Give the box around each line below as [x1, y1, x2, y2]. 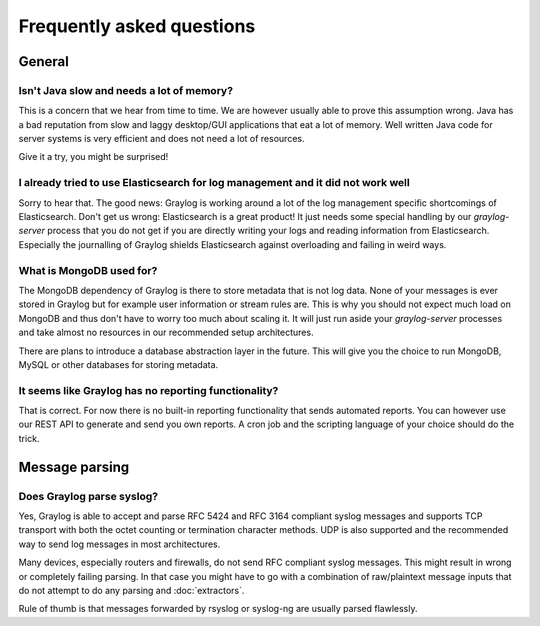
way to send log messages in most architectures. [18, 538, 221, 550]
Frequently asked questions [18, 15, 256, 37]
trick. [18, 432, 40, 444]
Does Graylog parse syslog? [18, 489, 159, 503]
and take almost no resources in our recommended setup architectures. [18, 326, 314, 339]
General [18, 53, 70, 70]
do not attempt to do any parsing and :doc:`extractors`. [18, 584, 245, 596]
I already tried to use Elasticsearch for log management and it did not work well [18, 176, 410, 190]
